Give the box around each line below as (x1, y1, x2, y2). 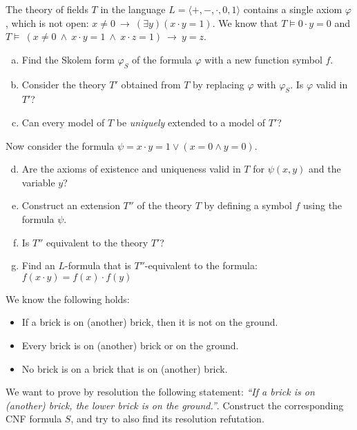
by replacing (193, 77, 244, 91)
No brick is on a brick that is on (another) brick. (21, 361, 228, 375)
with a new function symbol (204, 52, 322, 66)
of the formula (132, 52, 192, 66)
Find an (21, 258, 55, 273)
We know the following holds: (6, 291, 130, 306)
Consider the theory (21, 77, 106, 91)
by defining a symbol (204, 198, 292, 213)
